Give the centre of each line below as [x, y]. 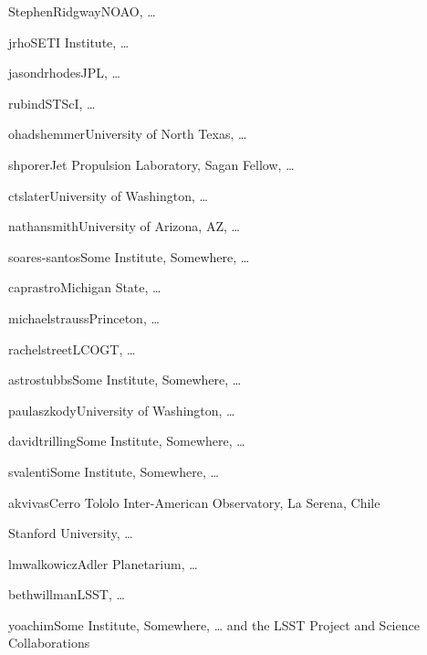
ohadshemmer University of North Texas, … [128, 134]
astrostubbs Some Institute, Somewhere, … [125, 380]
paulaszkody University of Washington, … [122, 410]
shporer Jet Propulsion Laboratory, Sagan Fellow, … [151, 164]
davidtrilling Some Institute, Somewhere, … [127, 441]
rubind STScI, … [52, 103]
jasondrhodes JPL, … [64, 73]
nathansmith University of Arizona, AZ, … [124, 226]
